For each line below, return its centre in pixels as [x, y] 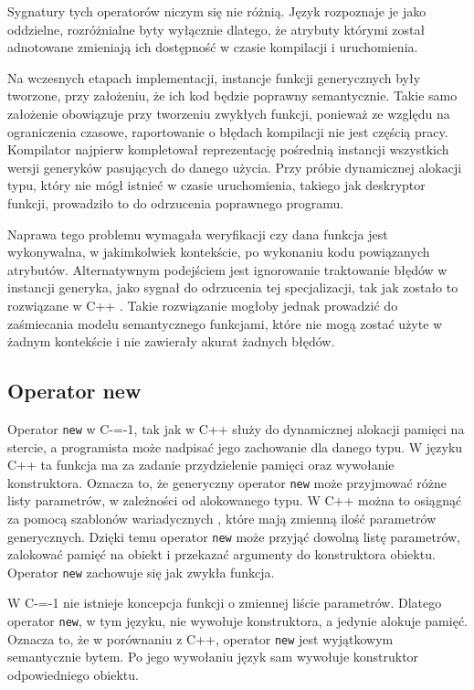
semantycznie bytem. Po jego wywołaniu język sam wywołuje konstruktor [213, 657]
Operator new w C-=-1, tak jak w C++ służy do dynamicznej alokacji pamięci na [236, 428]
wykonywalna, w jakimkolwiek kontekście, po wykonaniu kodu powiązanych [219, 252]
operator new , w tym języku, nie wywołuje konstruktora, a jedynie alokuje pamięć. [238, 621]
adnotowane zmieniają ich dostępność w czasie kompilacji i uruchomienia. [213, 47]
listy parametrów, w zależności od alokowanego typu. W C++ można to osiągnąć [235, 500]
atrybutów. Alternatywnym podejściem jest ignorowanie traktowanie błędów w [227, 269]
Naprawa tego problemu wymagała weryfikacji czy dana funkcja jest [198, 234]
